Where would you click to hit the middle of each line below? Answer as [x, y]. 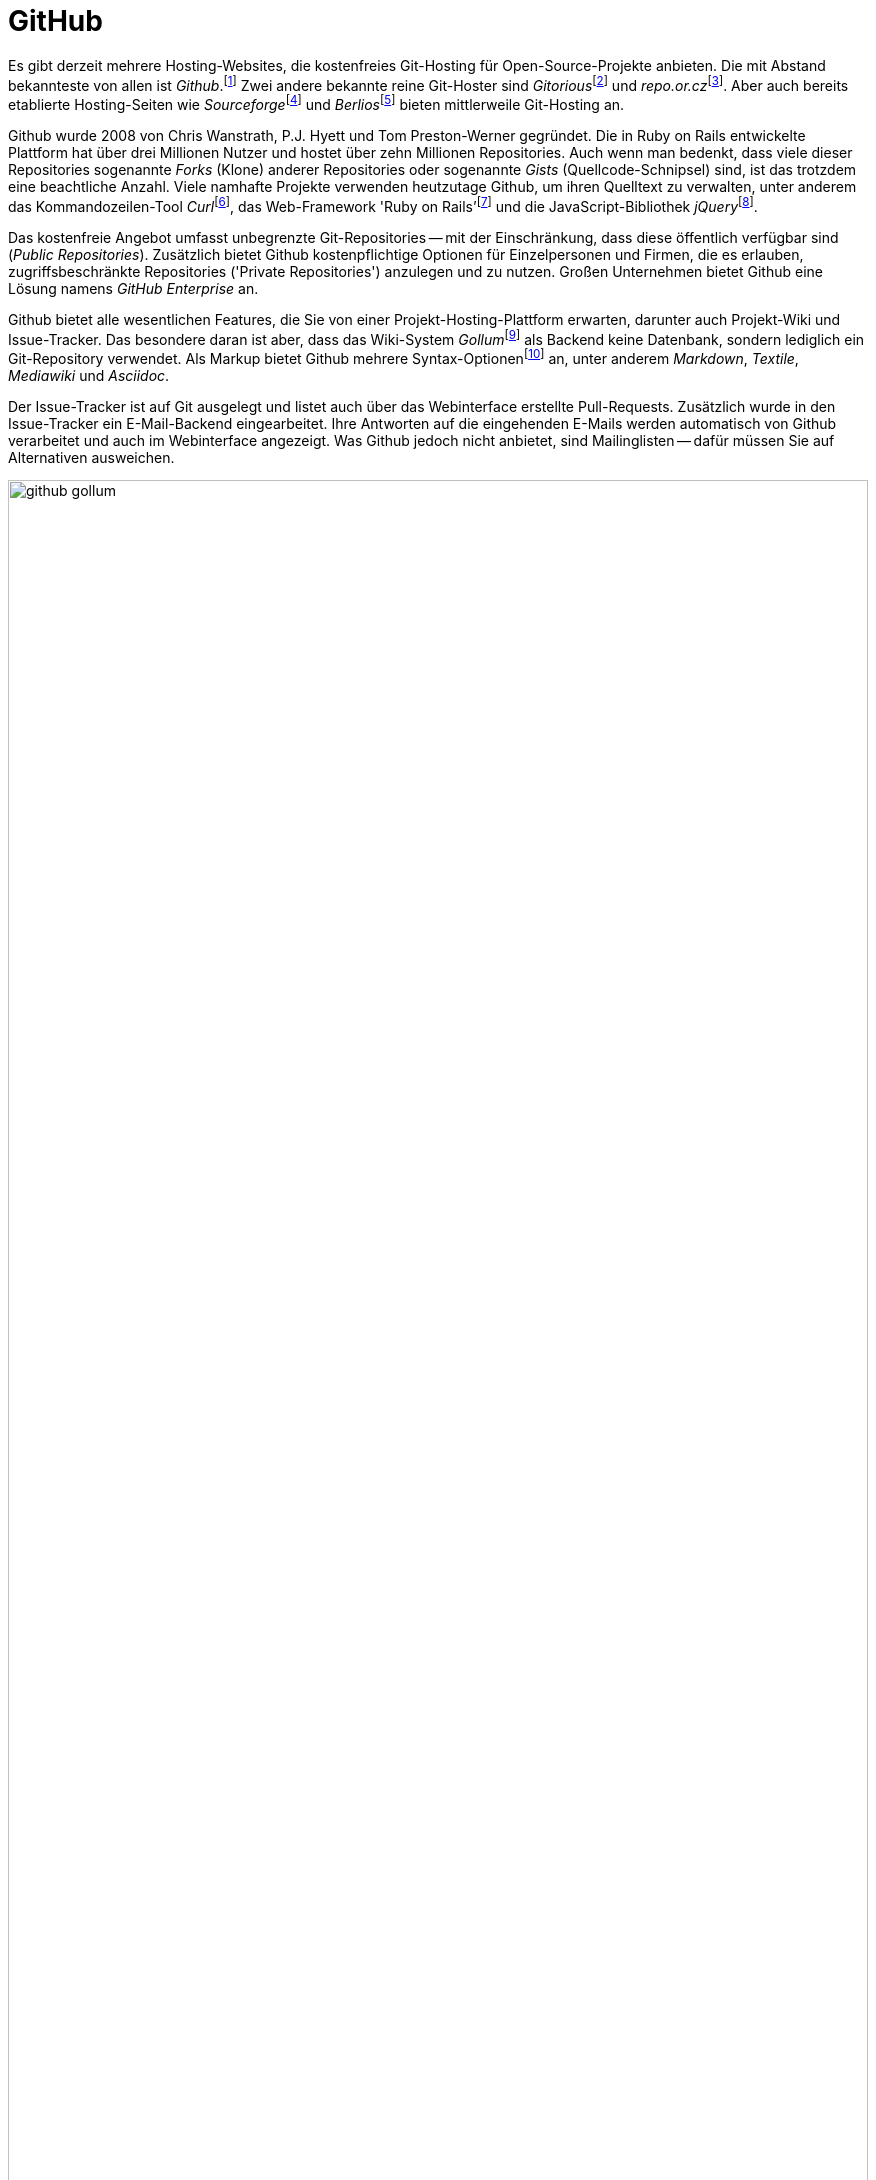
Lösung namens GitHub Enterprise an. [133, 288]
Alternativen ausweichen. [91, 458]
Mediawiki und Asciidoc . [89, 376]
